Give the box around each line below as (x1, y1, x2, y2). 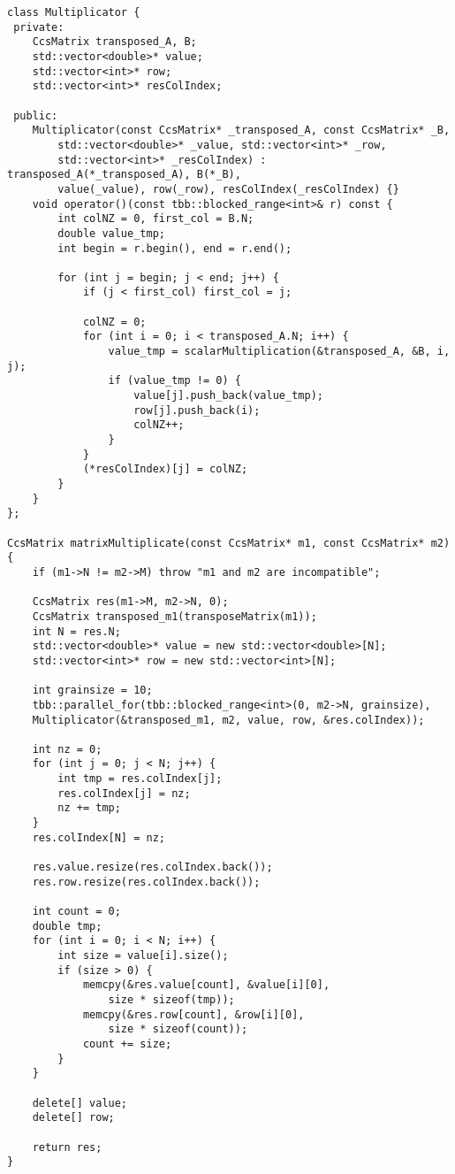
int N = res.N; (32, 625, 121, 638)
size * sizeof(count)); (108, 1023, 248, 1036)
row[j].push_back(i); (133, 403, 261, 417)
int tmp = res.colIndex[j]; (57, 772, 223, 786)
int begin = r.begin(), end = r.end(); (57, 242, 292, 255)
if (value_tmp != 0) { (108, 374, 241, 387)
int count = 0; (32, 905, 121, 918)
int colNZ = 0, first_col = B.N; (57, 212, 254, 226)
